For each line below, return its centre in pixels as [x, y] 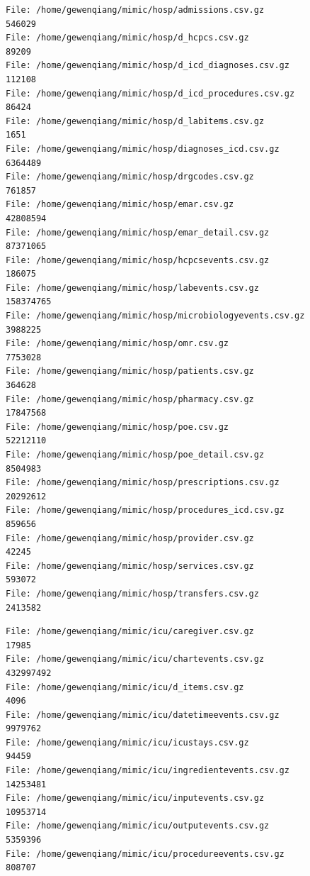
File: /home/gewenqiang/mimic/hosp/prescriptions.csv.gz [143, 483]
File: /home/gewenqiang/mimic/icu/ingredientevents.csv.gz [148, 771]
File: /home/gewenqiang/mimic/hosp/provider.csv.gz [130, 538]
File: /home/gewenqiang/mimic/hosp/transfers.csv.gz [132, 593]
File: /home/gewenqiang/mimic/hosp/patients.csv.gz [130, 371]
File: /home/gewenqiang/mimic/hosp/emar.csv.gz [120, 205]
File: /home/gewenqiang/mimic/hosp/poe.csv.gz [117, 427]
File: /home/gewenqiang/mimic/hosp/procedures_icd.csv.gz [145, 510]
